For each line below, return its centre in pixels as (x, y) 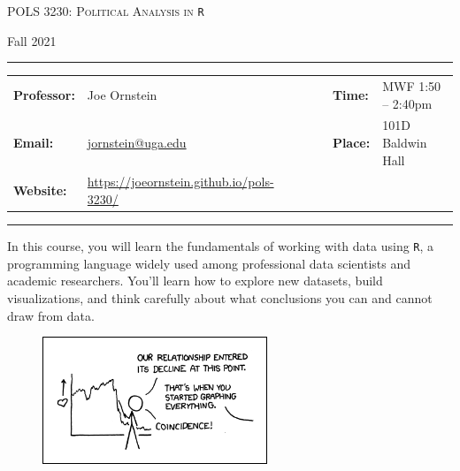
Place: (351, 143)
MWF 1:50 (412, 86)
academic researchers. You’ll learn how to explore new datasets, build (195, 281)
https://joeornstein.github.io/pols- (180, 182)
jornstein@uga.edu (137, 143)
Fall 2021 (32, 40)
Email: (34, 143)
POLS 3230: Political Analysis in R (106, 11)
